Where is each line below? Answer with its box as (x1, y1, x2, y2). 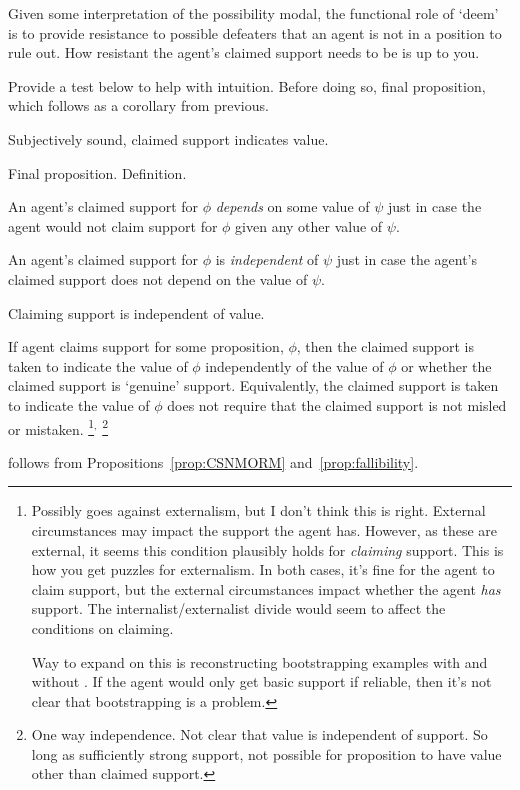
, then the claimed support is (296, 336, 474, 357)
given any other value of (235, 215, 383, 236)
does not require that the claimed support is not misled (167, 394, 507, 415)
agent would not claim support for (8, 215, 218, 236)
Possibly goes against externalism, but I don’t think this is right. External (31, 500, 486, 521)
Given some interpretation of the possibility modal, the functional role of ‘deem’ (8, 3, 499, 23)
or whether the (401, 355, 492, 376)
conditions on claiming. (31, 617, 174, 638)
